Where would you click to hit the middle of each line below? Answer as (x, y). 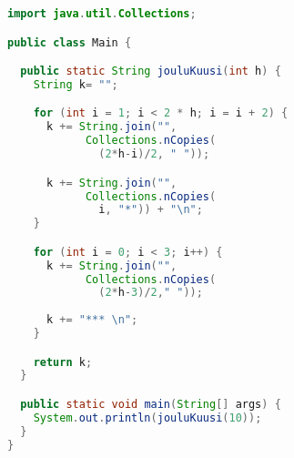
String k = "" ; (76, 84)
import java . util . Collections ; (102, 14)
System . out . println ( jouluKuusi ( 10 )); (147, 417)
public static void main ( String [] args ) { (151, 404)
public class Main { (70, 42)
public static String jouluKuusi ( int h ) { (151, 71)
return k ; (63, 362)
